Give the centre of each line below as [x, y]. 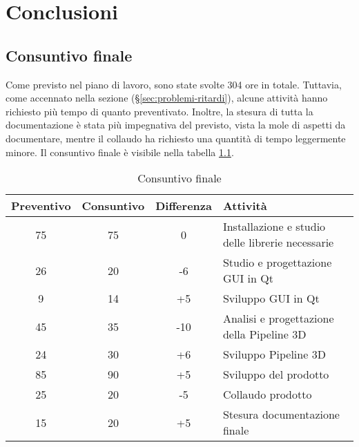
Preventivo [41, 206]
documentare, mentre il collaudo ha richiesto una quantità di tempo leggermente [176, 138]
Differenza [184, 206]
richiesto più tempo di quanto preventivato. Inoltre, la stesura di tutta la [159, 111]
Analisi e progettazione [278, 318]
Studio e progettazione [277, 263]
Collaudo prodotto [267, 394]
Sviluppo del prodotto [276, 374]
